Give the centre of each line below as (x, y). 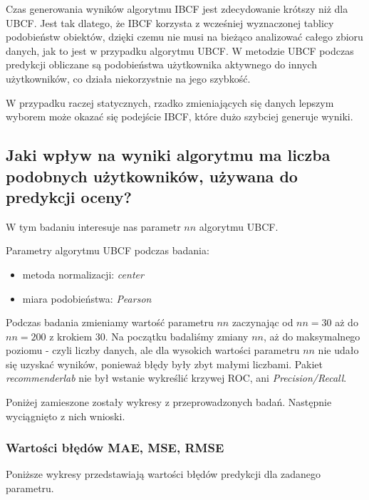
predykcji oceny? (69, 196)
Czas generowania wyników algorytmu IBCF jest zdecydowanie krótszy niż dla (177, 9)
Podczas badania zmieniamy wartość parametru (110, 322)
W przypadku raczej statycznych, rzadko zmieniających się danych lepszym (170, 102)
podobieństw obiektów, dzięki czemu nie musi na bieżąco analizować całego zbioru (184, 37)
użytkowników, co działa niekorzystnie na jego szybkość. (128, 78)
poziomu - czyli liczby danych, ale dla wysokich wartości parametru (153, 350)
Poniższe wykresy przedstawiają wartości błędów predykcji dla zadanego (163, 474)
